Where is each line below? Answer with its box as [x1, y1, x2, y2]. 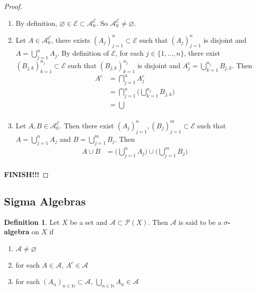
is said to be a [179, 216, 222, 227]
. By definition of [57, 48, 109, 58]
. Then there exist [60, 120, 114, 130]
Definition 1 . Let [4, 216, 60, 227]
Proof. [4, 1, 22, 11]
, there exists [51, 34, 90, 45]
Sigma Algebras [4, 193, 86, 208]
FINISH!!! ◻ [4, 169, 49, 179]
